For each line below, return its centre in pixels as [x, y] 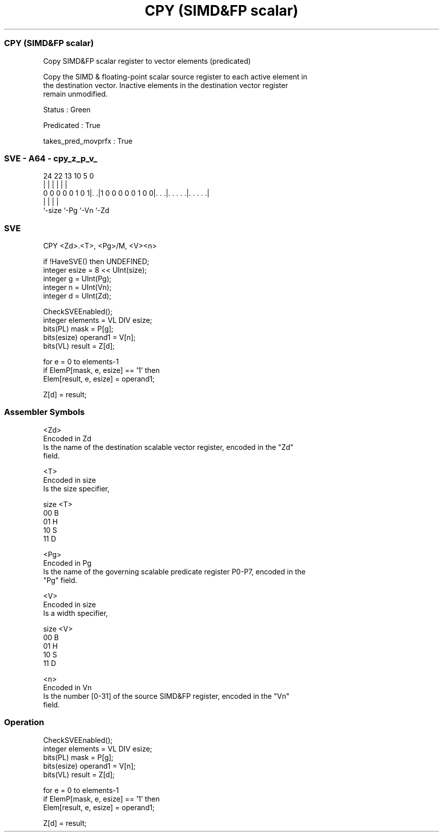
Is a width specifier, [76, 613]
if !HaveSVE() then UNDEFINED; [96, 261]
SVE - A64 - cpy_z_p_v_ [51, 158]
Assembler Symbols [45, 412]
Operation [24, 722]
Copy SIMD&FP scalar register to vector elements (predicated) [147, 61]
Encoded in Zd [67, 438]
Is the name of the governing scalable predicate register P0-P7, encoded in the [174, 571]
